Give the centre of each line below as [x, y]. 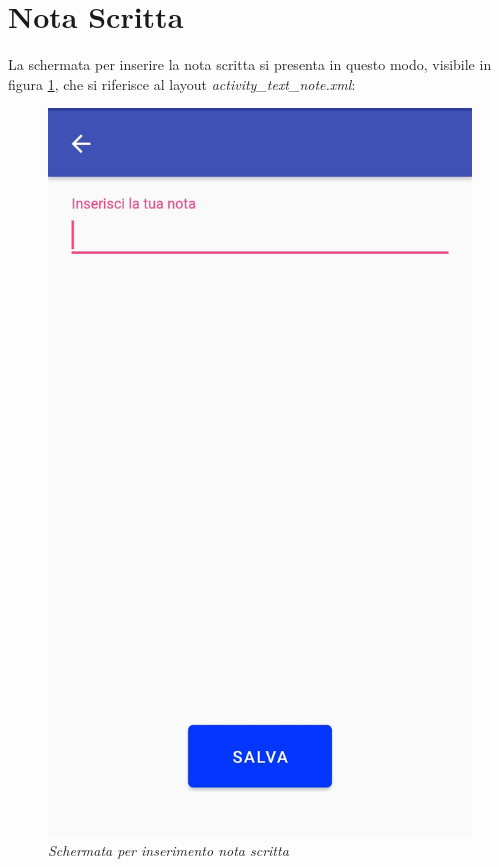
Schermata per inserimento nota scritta [168, 850]
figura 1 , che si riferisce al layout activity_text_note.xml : [182, 83]
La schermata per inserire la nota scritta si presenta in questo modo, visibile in [250, 64]
